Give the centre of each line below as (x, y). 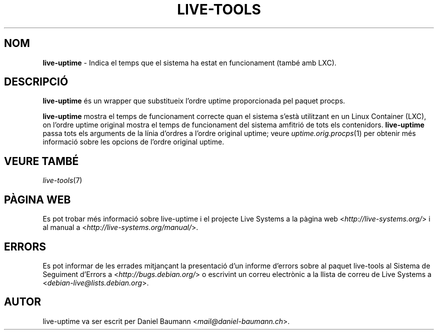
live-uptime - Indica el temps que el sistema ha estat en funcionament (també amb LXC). (189, 62)
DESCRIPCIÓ (36, 82)
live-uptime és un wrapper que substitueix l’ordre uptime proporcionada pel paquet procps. (194, 101)
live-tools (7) (62, 180)
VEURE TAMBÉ (41, 161)
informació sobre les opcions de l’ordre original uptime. (133, 142)
